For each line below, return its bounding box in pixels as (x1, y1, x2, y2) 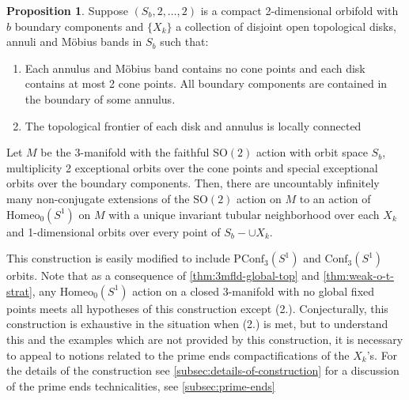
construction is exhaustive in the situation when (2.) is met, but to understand (6, 315, 388, 332)
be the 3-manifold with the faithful (40, 144, 210, 160)
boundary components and (14, 17, 144, 34)
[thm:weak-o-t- (323, 267, 394, 284)
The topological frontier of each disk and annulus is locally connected (25, 117, 362, 134)
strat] (6, 282, 32, 299)
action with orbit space (256, 144, 368, 160)
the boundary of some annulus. (25, 90, 176, 107)
